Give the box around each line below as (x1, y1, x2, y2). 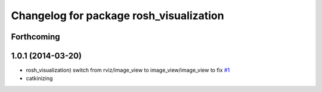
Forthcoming (11, 32, 60, 42)
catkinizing (26, 75, 53, 82)
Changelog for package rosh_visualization (11, 9, 224, 22)
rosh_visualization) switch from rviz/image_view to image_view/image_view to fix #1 (26, 66, 230, 74)
